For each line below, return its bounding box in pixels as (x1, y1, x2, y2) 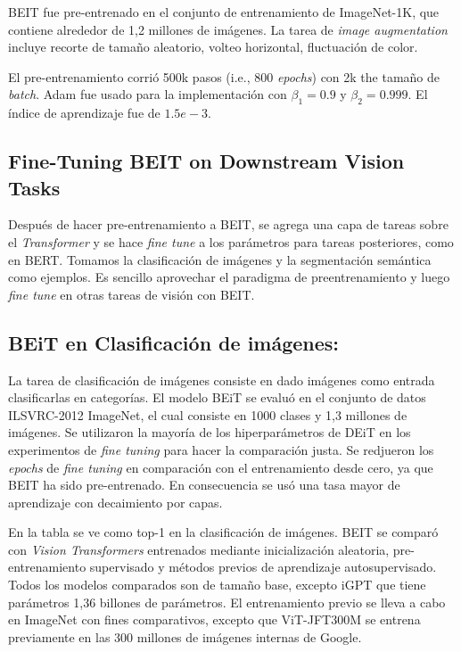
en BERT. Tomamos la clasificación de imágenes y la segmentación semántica (8, 250, 432, 268)
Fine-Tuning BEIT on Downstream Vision (8, 147, 405, 175)
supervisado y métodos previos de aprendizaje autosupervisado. (89, 557, 437, 576)
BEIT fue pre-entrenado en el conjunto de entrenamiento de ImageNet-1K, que (8, 3, 440, 21)
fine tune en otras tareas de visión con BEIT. (8, 285, 255, 303)
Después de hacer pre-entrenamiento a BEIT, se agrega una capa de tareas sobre (8, 215, 449, 234)
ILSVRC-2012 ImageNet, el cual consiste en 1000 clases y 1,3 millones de (8, 405, 407, 424)
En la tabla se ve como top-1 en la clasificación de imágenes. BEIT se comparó (8, 523, 439, 541)
